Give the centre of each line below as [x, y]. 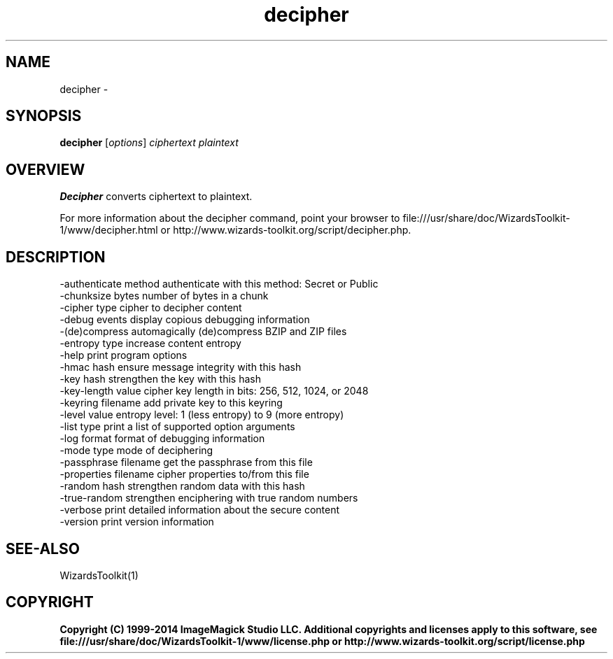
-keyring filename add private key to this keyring [171, 403]
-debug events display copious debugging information [185, 320]
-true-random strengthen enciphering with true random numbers [209, 498]
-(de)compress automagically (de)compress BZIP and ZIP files [203, 332]
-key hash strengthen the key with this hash [160, 379]
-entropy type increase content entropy [150, 343]
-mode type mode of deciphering [136, 451]
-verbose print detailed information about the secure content [200, 510]
